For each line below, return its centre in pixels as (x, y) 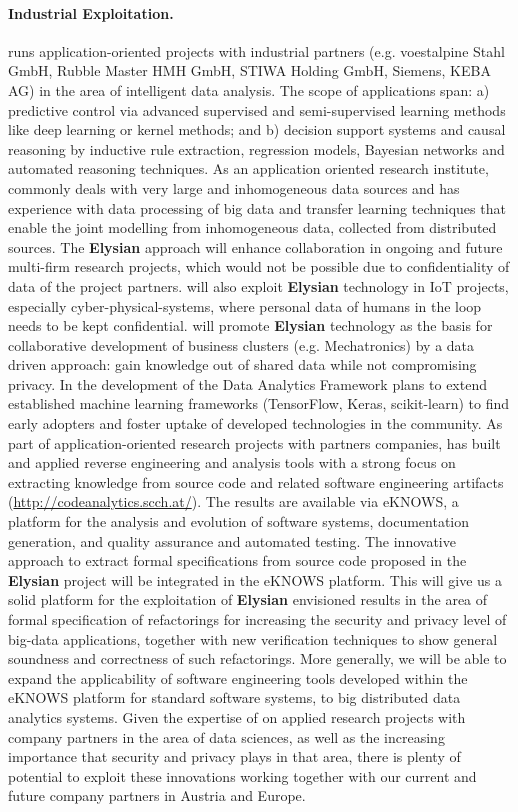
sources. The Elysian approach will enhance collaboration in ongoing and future (255, 246)
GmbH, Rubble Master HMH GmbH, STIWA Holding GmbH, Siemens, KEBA (249, 70)
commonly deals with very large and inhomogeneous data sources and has (234, 187)
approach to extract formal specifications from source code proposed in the (237, 560)
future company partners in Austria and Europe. (157, 795)
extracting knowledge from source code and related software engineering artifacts (256, 481)
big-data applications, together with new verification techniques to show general (253, 638)
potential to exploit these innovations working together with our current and (242, 775)
